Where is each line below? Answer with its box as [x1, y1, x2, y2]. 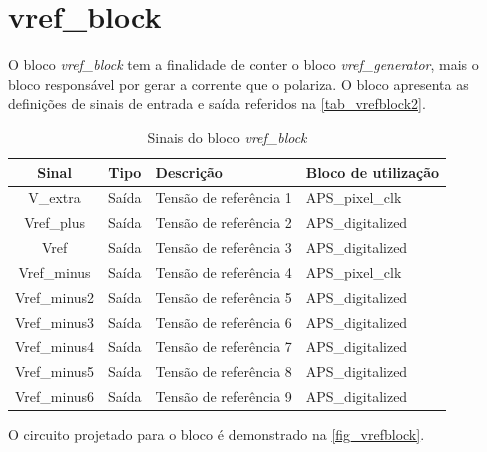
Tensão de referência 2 [155, 212, 292, 233]
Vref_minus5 [15, 361, 95, 382]
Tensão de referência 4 [155, 261, 292, 282]
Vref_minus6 [15, 386, 95, 407]
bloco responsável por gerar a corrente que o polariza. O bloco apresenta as [8, 73, 469, 94]
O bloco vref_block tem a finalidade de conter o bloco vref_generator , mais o [8, 54, 479, 75]
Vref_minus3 [15, 311, 95, 332]
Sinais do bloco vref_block [147, 126, 307, 147]
